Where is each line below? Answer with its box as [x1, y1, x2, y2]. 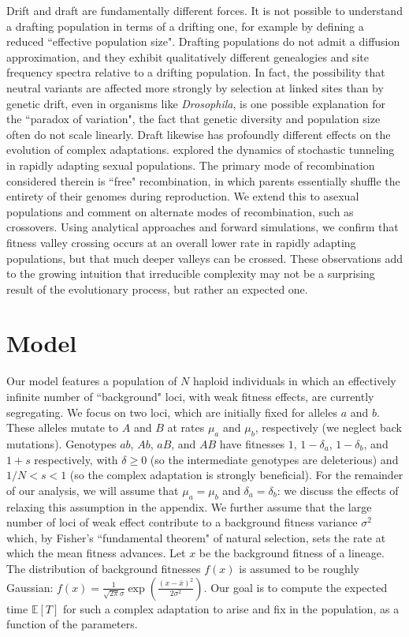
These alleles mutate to [6, 419, 119, 436]
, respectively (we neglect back [255, 419, 403, 436]
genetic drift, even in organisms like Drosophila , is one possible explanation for [6, 95, 386, 111]
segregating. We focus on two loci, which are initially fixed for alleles [6, 403, 337, 420]
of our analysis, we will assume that [6, 481, 179, 498]
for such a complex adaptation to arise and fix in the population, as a [62, 600, 400, 616]
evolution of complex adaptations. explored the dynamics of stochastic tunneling [6, 141, 395, 158]
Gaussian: [6, 579, 54, 595]
